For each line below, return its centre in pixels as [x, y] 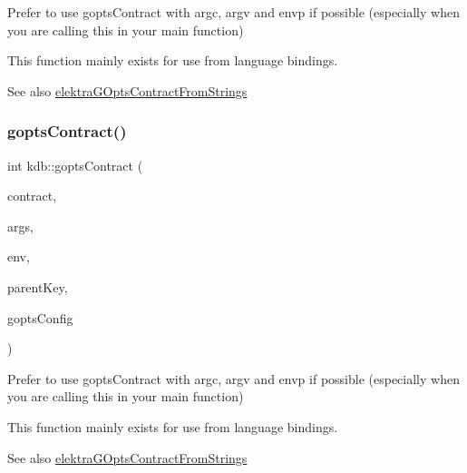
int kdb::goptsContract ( [75, 165]
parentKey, [38, 286]
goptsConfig [40, 317]
